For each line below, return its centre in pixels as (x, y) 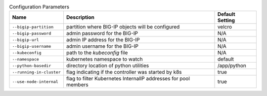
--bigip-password (32, 33)
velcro (225, 27)
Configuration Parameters (39, 7)
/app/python (232, 65)
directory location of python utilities (108, 65)
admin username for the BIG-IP (102, 46)
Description (80, 17)
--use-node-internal (35, 81)
